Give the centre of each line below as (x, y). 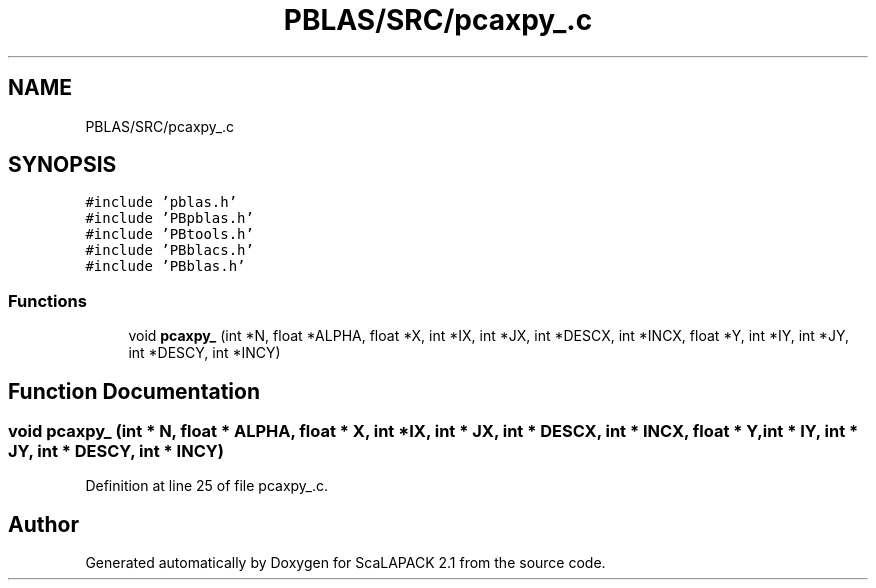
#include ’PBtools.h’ (169, 234)
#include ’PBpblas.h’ (169, 218)
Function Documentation (134, 391)
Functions (47, 300)
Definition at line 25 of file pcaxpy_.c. (207, 486)
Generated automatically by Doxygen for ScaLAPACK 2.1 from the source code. (345, 563)
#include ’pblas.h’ (161, 202)
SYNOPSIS (62, 165)
